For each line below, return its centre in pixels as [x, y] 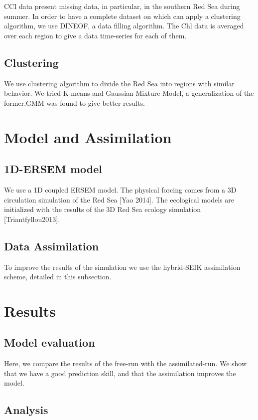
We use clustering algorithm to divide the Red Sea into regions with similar [119, 83]
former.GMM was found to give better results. [74, 103]
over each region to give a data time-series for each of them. [95, 35]
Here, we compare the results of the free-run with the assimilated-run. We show [126, 363]
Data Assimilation [52, 246]
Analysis [26, 410]
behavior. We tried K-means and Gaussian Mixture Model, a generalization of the [129, 93]
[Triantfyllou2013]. [32, 219]
